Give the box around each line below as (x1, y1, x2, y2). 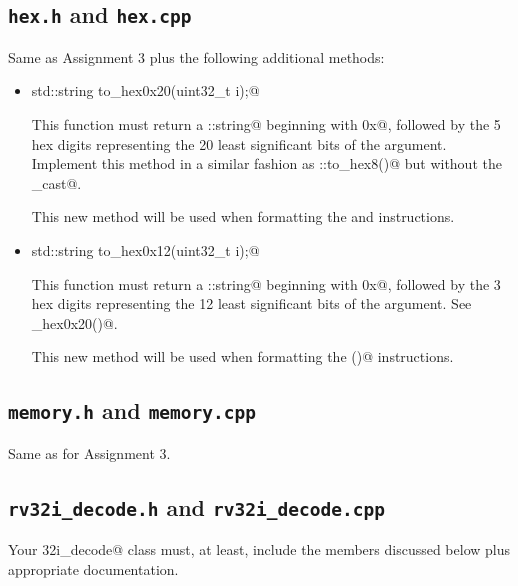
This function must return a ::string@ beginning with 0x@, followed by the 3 (31, 273, 501, 294)
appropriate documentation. (8, 558, 179, 579)
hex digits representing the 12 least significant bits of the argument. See (31, 293, 472, 314)
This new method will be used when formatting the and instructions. (31, 206, 455, 227)
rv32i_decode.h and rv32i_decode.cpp (8, 491, 385, 522)
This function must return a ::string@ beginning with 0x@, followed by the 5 (31, 113, 501, 134)
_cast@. (31, 172, 82, 193)
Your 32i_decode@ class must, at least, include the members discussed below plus (8, 539, 510, 560)
